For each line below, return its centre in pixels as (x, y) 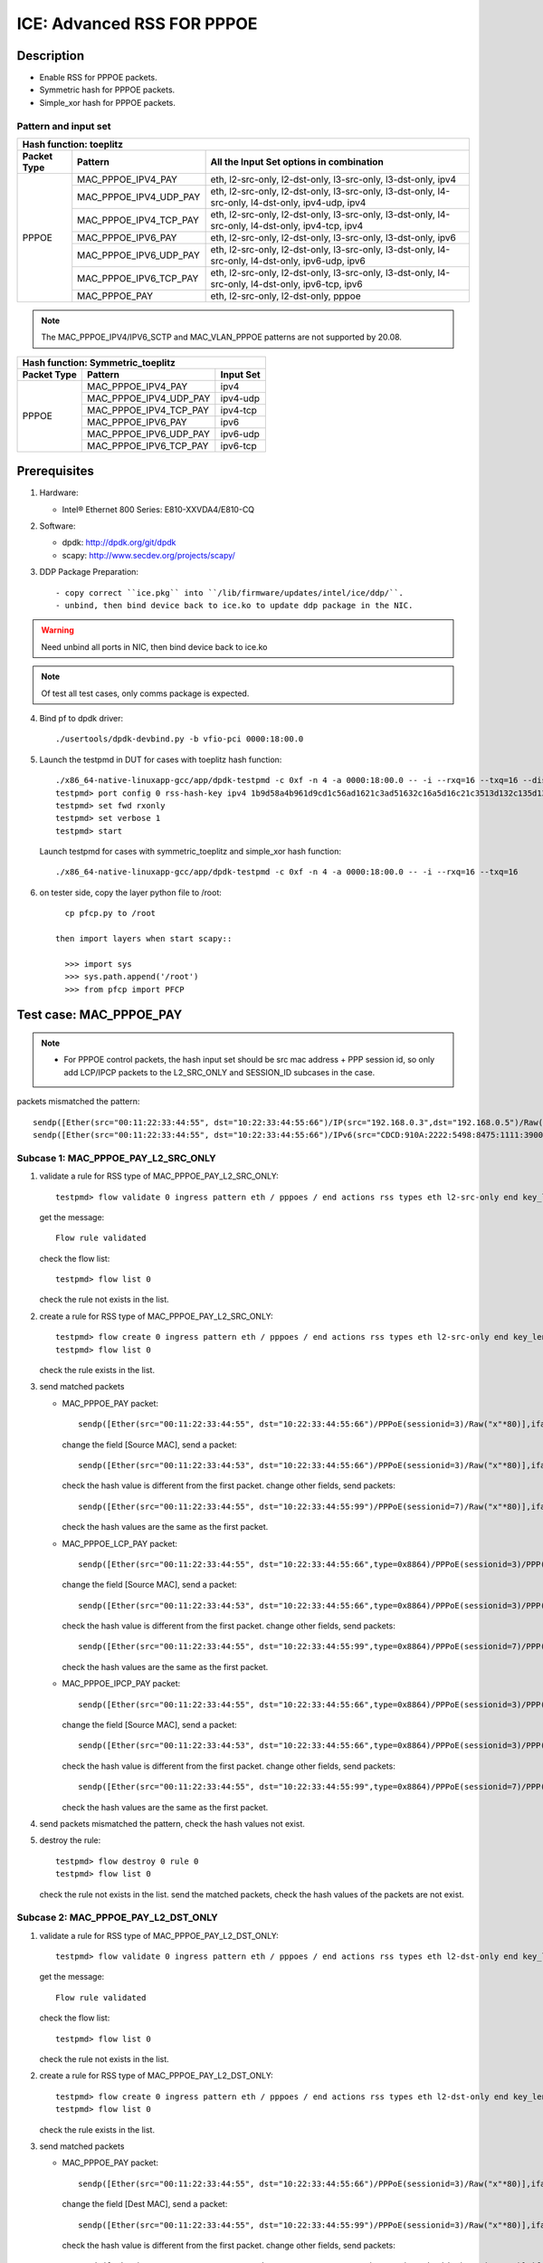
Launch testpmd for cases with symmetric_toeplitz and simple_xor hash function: (190, 852)
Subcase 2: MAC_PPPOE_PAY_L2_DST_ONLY (117, 1917)
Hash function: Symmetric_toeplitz (99, 362)
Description (51, 56)
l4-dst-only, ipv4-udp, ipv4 (308, 202)
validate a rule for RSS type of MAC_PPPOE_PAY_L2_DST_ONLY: (159, 1935)
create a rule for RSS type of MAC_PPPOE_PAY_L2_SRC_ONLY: (156, 1316)
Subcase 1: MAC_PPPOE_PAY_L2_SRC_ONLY (116, 1158)
